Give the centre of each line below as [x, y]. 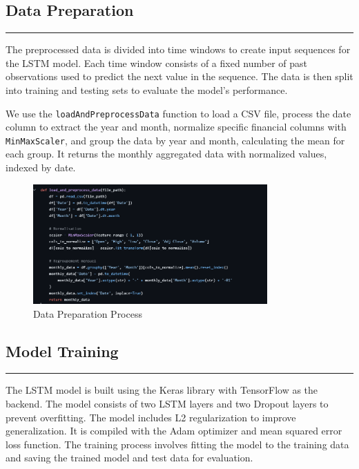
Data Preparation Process [88, 313]
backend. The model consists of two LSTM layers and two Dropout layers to [167, 403]
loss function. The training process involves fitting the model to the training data [177, 444]
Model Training [62, 351]
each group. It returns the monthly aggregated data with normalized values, [166, 154]
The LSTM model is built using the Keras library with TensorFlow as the [162, 390]
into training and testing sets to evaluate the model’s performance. [147, 89]
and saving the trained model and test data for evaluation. [129, 458]
